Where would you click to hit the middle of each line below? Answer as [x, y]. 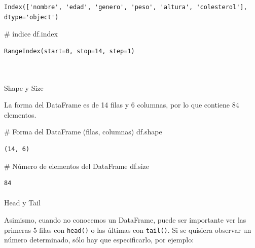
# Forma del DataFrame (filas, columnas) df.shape [83, 132]
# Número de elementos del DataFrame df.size [77, 166]
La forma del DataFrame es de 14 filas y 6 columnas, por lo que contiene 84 [122, 105]
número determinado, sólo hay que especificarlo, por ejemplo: [99, 240]
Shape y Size [24, 87]
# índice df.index [31, 34]
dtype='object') [31, 17]
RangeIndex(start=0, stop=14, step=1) [69, 51]
